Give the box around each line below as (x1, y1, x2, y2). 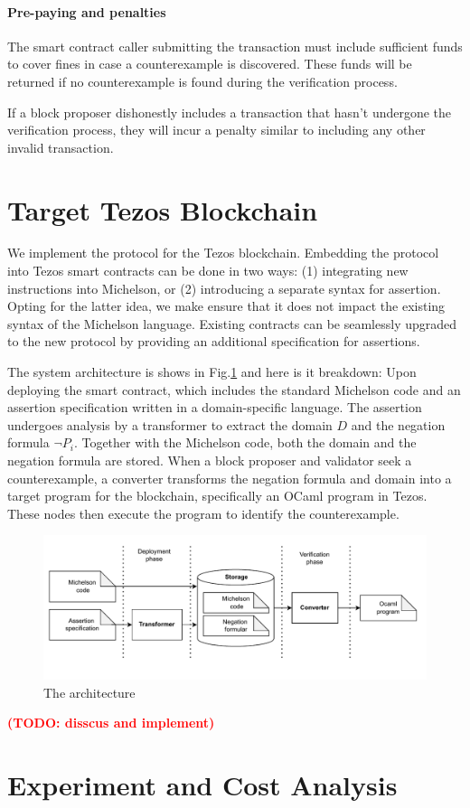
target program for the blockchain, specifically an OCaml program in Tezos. (7, 486, 428, 505)
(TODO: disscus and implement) (7, 713, 215, 732)
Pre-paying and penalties (7, 2, 166, 21)
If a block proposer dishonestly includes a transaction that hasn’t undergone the (7, 102, 452, 121)
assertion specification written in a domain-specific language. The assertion (7, 398, 422, 417)
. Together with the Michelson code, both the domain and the (73, 433, 417, 452)
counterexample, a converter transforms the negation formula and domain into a (7, 468, 452, 487)
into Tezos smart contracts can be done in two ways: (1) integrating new (7, 261, 409, 280)
